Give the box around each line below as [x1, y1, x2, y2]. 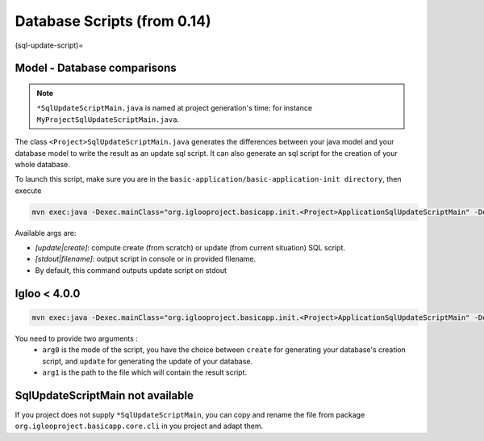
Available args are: [15, 228, 77, 237]
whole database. [15, 159, 70, 169]
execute [15, 186, 42, 195]
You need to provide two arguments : [15, 334, 139, 343]
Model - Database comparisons [15, 61, 177, 75]
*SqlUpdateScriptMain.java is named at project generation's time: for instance [36, 103, 313, 113]
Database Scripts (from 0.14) [15, 12, 211, 30]
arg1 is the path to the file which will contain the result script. [42, 367, 248, 377]
